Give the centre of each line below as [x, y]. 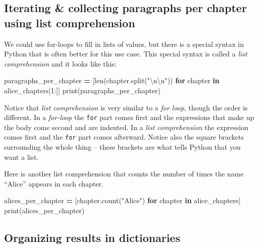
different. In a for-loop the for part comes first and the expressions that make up [129, 117]
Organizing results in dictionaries [92, 238]
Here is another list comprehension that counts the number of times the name [124, 174]
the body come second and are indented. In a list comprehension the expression [126, 127]
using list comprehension [70, 22]
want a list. [21, 157]
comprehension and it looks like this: [60, 63]
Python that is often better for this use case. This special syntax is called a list [126, 54]
